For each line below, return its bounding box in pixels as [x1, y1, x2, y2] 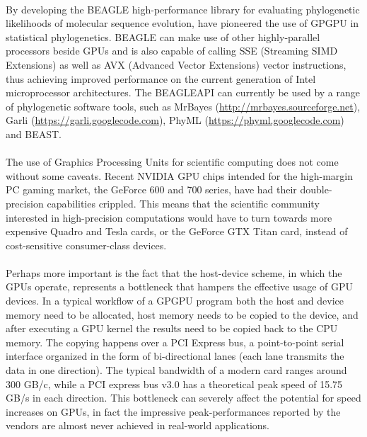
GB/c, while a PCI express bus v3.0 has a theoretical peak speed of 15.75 [23, 376, 343, 391]
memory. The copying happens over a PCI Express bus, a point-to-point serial [6, 334, 344, 349]
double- [300, 182, 332, 197]
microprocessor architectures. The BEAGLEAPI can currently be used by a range [6, 85, 361, 100]
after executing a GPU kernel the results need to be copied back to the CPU [6, 321, 338, 336]
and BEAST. [6, 126, 62, 141]
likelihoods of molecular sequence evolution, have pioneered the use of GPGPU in [6, 16, 359, 30]
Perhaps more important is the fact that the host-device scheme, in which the [6, 265, 342, 280]
